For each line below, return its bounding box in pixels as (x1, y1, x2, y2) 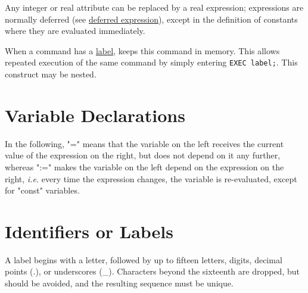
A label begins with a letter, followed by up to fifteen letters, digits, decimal (5, 253, 282, 266)
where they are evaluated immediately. (5, 24, 145, 37)
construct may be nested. (5, 68, 97, 80)
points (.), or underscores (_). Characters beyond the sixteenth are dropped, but (5, 265, 300, 278)
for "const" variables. (5, 184, 80, 197)
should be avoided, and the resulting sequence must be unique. (5, 277, 234, 289)
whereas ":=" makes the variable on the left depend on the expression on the (5, 160, 284, 173)
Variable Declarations (5, 102, 185, 127)
